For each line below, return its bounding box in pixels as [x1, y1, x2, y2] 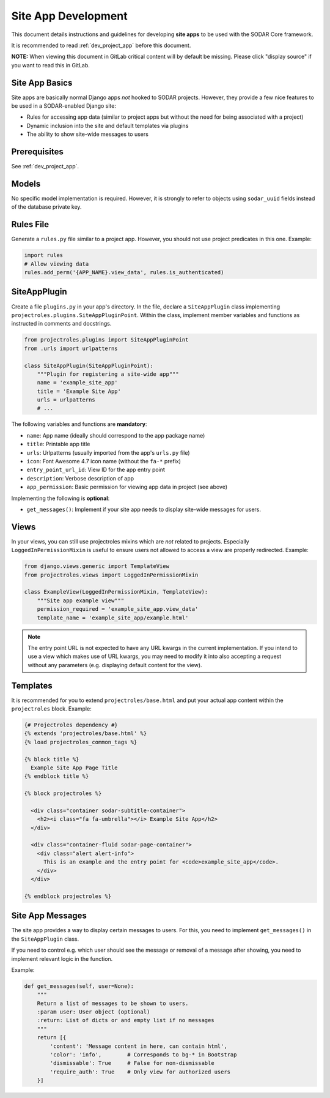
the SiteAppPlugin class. [11, 935, 79, 943]
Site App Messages [11, 911, 87, 921]
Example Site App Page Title [31, 764, 119, 771]
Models [11, 178, 41, 189]
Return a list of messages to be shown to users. [37, 999, 189, 1007]
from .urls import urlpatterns [24, 345, 119, 352]
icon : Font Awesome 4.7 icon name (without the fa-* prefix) [26, 458, 182, 465]
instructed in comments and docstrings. [11, 320, 112, 327]
